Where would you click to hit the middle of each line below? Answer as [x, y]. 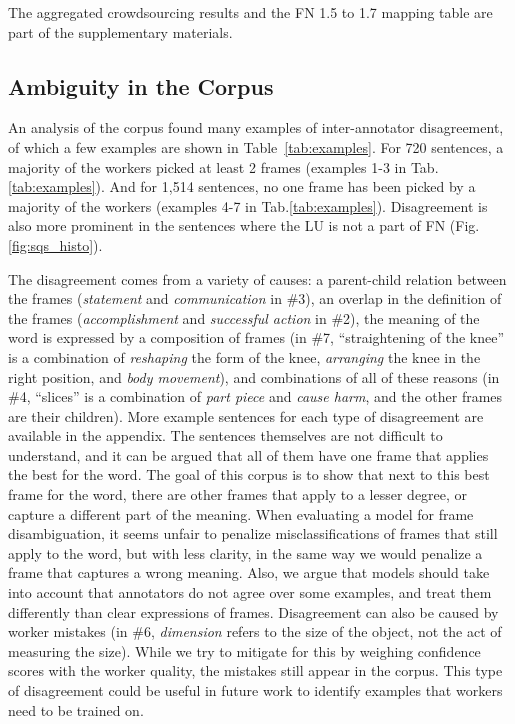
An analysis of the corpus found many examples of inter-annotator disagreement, [256, 127]
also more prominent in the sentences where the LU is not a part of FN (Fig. [244, 225]
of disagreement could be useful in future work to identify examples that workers [255, 690]
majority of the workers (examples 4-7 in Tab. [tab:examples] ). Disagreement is [248, 205]
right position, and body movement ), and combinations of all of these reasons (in [254, 376]
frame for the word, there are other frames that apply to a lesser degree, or [238, 494]
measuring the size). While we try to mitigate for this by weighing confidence [244, 650]
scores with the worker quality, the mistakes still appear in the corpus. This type [255, 670]
